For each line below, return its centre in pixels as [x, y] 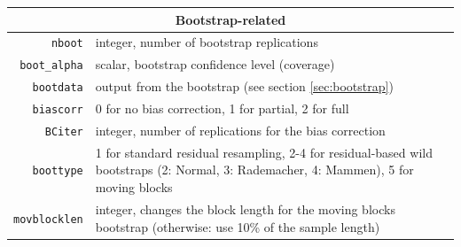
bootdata [58, 88]
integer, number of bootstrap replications [207, 42]
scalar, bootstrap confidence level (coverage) [215, 64]
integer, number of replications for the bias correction [240, 130]
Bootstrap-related [230, 19]
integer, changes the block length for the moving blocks [245, 208]
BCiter [64, 131]
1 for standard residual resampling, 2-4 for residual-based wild [264, 152]
